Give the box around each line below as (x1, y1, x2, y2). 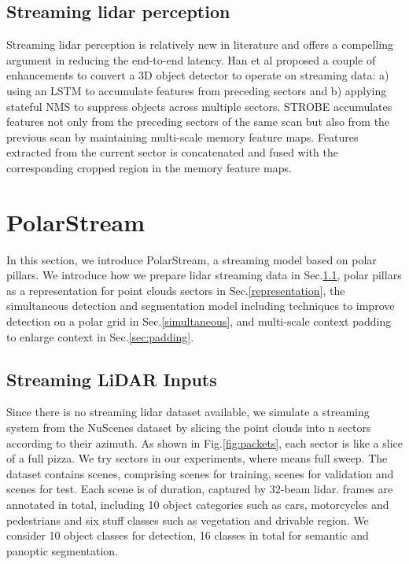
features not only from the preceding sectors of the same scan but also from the (6, 113, 390, 130)
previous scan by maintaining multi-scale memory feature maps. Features (6, 128, 359, 145)
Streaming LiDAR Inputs (6, 367, 217, 391)
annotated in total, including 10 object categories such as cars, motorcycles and (6, 496, 389, 512)
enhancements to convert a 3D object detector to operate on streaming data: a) (6, 67, 389, 83)
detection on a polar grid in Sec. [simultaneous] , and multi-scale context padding (6, 313, 392, 330)
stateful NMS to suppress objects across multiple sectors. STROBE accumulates (6, 98, 392, 114)
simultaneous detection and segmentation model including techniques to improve (6, 297, 395, 314)
